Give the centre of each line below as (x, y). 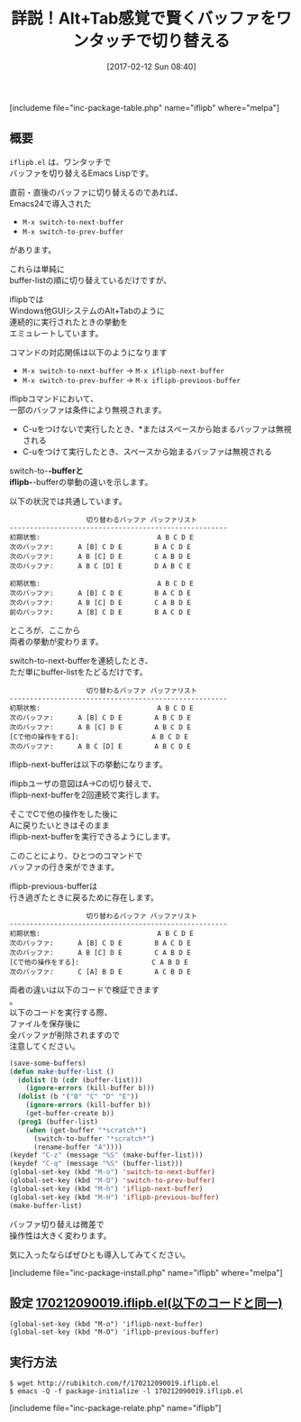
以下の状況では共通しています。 (68, 500)
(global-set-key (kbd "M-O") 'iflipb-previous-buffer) (114, 1332)
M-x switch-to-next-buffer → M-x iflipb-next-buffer (123, 370)
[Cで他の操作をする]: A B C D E (99, 737)
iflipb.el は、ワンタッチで (60, 161)
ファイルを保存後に (45, 1023)
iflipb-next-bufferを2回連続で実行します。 (87, 794)
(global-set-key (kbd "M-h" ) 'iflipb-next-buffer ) (106, 1188)
